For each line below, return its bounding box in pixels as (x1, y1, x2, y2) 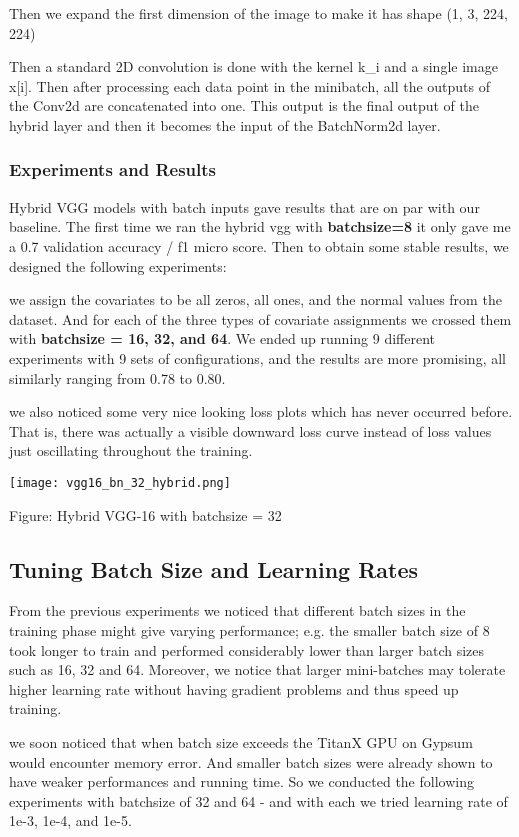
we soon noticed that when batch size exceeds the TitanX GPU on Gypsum (9, 731, 473, 752)
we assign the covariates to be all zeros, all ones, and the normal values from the (9, 289, 502, 310)
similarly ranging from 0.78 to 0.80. (9, 367, 226, 388)
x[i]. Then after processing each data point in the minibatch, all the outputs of (9, 75, 491, 96)
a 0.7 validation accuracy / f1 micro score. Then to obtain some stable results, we (9, 235, 509, 256)
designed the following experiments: (9, 255, 227, 276)
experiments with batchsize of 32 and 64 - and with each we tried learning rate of (9, 790, 508, 811)
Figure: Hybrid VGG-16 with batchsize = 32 (9, 504, 282, 525)
